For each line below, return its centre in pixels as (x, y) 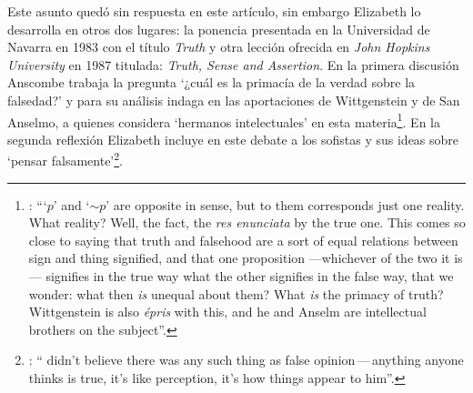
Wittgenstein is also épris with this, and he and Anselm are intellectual (227, 312)
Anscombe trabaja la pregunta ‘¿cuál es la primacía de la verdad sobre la (211, 82)
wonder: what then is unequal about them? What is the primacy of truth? (236, 293)
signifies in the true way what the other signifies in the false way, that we (250, 276)
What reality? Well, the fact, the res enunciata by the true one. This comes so (247, 222)
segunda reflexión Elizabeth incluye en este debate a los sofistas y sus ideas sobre (233, 139)
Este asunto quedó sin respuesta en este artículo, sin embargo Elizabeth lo (214, 11)
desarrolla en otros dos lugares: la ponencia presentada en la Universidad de (219, 29)
